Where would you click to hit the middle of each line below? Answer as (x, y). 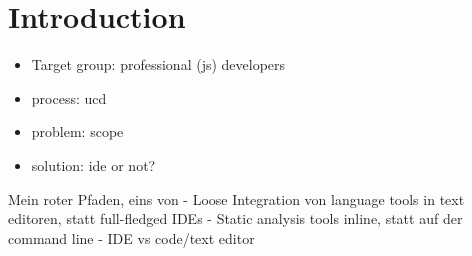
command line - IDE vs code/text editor (131, 237)
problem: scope (77, 131)
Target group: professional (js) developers (158, 64)
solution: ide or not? (93, 164)
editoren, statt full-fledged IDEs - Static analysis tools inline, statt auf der (235, 218)
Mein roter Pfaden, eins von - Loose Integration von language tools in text (236, 198)
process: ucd (69, 97)
